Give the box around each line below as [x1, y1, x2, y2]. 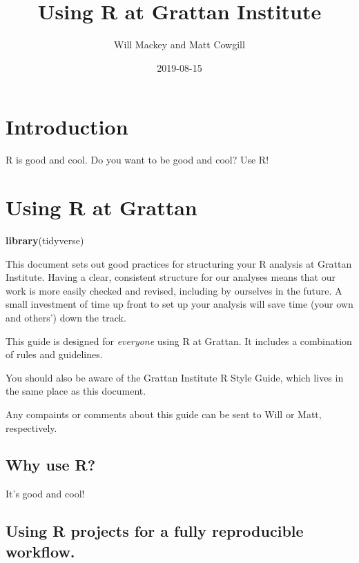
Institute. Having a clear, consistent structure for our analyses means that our [6, 270, 336, 284]
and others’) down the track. [6, 310, 126, 324]
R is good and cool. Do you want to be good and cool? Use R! [6, 152, 269, 167]
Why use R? [6, 454, 96, 475]
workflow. [6, 540, 75, 562]
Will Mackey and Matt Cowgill [114, 37, 245, 52]
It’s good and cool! [6, 486, 85, 501]
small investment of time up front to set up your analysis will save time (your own [6, 297, 353, 311]
